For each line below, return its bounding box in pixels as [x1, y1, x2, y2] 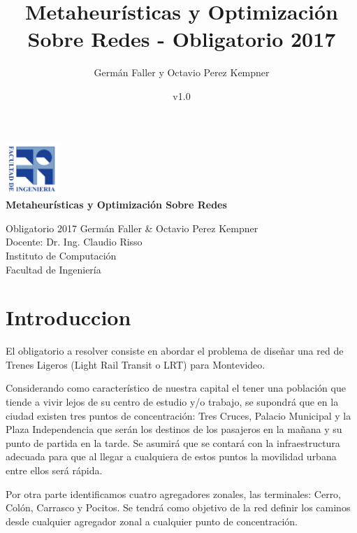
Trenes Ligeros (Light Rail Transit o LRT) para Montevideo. [6, 357, 265, 371]
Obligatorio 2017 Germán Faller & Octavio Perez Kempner [6, 220, 258, 235]
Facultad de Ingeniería [6, 262, 101, 276]
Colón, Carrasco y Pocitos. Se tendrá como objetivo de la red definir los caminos [6, 500, 351, 515]
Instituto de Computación [6, 248, 117, 262]
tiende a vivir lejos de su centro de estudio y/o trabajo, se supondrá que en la [6, 395, 339, 409]
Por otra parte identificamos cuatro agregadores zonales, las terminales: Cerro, [6, 486, 342, 501]
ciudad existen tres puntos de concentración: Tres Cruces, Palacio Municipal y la [6, 408, 351, 422]
